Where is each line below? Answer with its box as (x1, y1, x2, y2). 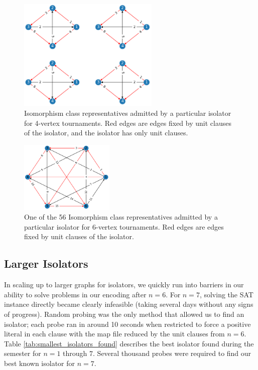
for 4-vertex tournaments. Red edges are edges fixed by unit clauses (24, 117, 231, 128)
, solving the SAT (199, 289, 253, 299)
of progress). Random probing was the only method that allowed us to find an (4, 308, 244, 319)
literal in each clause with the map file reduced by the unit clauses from (4, 328, 225, 339)
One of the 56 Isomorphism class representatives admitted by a (24, 212, 218, 222)
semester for (4, 348, 41, 358)
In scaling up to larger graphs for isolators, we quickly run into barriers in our (4, 279, 244, 290)
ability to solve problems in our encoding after (4, 289, 147, 299)
